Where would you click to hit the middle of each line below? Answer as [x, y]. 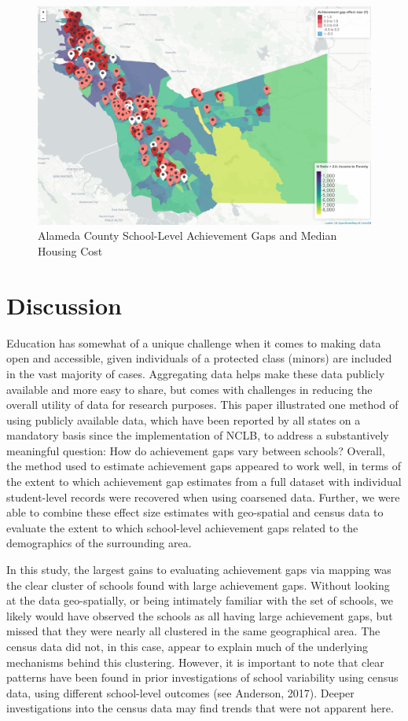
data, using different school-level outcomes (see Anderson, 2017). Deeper [180, 692]
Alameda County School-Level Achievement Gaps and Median [187, 235]
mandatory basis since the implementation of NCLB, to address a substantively [198, 435]
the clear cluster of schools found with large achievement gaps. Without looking [198, 585]
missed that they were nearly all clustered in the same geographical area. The [193, 631]
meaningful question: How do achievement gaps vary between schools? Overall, [196, 450]
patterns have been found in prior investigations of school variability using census [202, 677]
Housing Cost [70, 251]
